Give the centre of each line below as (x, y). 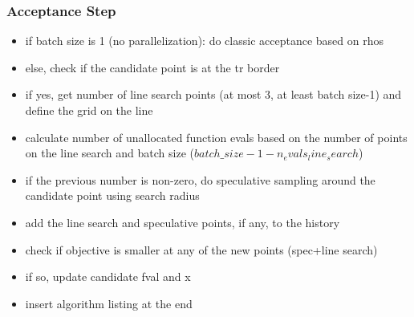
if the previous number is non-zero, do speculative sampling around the (200, 179)
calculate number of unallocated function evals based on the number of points (216, 137)
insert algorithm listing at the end (109, 303)
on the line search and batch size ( (110, 153)
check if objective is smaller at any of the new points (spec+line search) (201, 249)
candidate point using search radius (112, 195)
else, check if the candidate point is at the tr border (152, 67)
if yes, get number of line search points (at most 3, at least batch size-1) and (213, 94)
